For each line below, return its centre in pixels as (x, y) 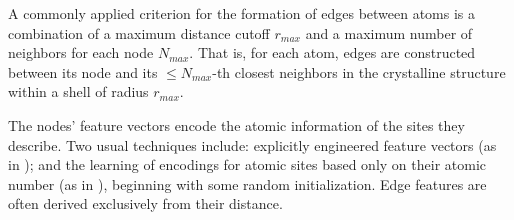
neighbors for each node (81, 52)
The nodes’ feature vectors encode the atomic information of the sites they (236, 124)
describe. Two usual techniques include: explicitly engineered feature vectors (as (252, 144)
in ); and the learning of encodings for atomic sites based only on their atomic (247, 164)
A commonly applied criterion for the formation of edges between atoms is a (242, 13)
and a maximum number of (389, 32)
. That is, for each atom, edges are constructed (332, 52)
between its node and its (83, 71)
